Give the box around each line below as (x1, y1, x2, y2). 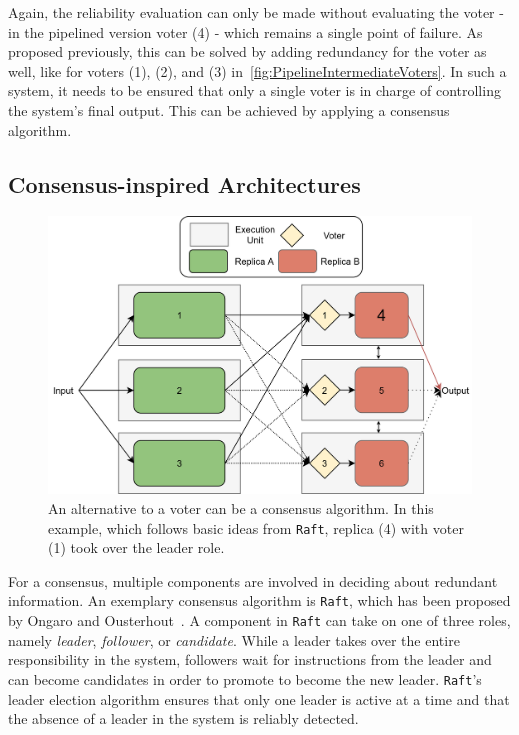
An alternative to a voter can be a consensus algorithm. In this (48, 498, 434, 519)
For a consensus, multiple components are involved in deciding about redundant (8, 570, 498, 591)
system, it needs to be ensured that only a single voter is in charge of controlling (8, 80, 501, 101)
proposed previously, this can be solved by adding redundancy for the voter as (8, 41, 487, 62)
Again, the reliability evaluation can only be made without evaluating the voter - (8, 2, 504, 22)
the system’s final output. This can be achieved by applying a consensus (8, 99, 450, 120)
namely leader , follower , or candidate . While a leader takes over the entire (8, 629, 460, 650)
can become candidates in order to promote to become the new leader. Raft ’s (8, 668, 482, 689)
